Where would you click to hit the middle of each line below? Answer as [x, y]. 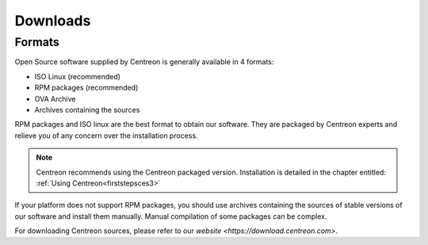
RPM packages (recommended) [86, 88]
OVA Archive [55, 98]
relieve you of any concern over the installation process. [106, 136]
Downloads [53, 21]
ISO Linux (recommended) [77, 76]
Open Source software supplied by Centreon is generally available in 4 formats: [144, 62]
